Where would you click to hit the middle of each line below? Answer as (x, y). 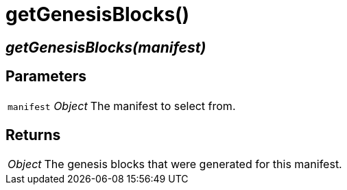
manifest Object (48, 106)
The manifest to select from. (163, 106)
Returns (33, 135)
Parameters (46, 77)
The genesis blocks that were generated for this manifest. (193, 164)
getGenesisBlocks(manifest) (106, 47)
